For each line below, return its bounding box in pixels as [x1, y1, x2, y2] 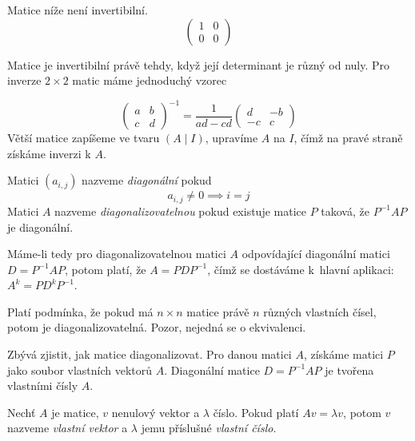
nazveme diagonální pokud [82, 172, 212, 189]
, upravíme [205, 129, 258, 146]
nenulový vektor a [111, 403, 200, 420]
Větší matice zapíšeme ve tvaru [7, 129, 160, 146]
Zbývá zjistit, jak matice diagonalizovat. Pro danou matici [7, 346, 292, 363]
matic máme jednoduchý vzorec [72, 72, 227, 89]
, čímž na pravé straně [293, 129, 403, 146]
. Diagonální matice [164, 361, 260, 378]
